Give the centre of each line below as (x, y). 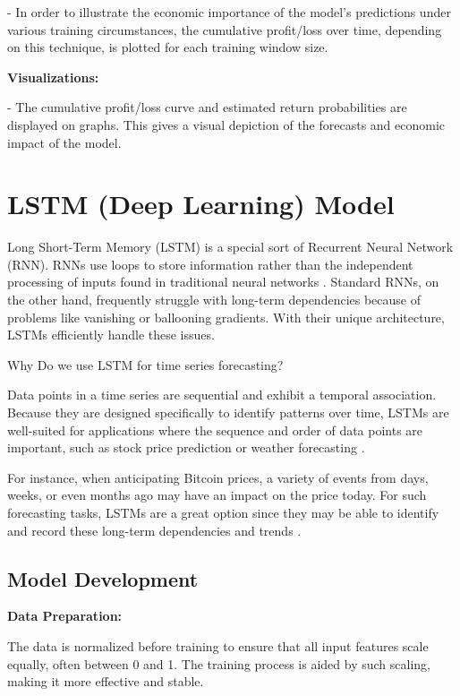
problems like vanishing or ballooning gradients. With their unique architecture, (226, 317)
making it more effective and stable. (106, 681)
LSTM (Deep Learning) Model (201, 204)
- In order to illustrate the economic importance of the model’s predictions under (229, 12)
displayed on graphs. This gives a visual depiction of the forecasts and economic (226, 124)
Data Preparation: (65, 616)
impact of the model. (64, 142)
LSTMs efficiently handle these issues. (111, 335)
